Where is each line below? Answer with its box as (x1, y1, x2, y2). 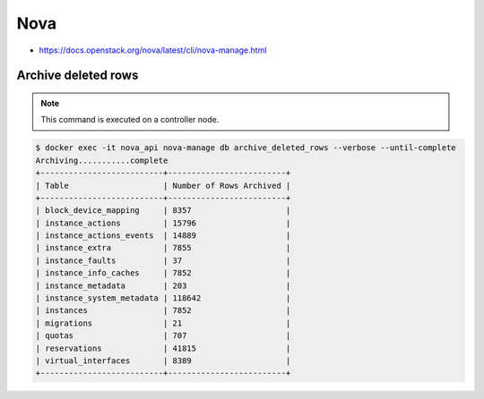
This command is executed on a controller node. (40, 115, 220, 125)
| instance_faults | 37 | (35, 255, 291, 266)
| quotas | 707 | (35, 331, 291, 341)
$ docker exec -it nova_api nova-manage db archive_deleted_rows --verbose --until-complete (35, 143, 456, 153)
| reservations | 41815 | (35, 343, 291, 353)
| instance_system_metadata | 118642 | (35, 293, 291, 303)
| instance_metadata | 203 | (35, 280, 291, 291)
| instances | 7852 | (35, 305, 291, 316)
